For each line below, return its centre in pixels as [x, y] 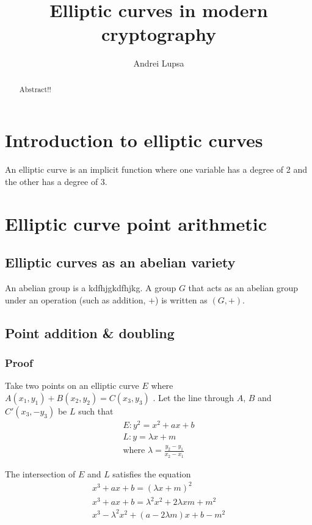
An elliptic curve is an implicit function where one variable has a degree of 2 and [156, 169]
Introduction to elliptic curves [134, 140]
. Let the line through [193, 397]
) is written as [181, 299]
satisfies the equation [152, 473]
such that [96, 411]
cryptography [159, 34]
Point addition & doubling [90, 332]
